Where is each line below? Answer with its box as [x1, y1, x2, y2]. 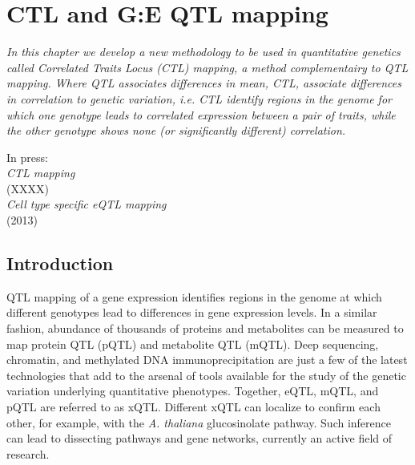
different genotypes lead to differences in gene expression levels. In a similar [6, 304, 377, 321]
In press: [6, 148, 48, 165]
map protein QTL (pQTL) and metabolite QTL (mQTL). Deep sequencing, [6, 335, 379, 352]
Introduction [6, 251, 114, 276]
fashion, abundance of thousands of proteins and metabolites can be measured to [6, 320, 404, 337]
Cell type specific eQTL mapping [6, 196, 167, 212]
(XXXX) [6, 180, 49, 196]
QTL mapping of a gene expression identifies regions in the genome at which [6, 288, 382, 305]
